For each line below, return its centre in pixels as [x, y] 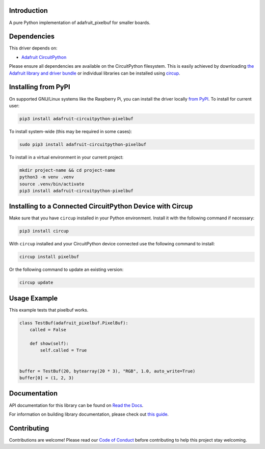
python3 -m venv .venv [47, 177]
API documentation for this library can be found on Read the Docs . [76, 405]
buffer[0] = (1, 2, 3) [47, 378]
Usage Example [33, 298]
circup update [36, 283]
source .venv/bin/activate [52, 184]
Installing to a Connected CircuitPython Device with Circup [101, 206]
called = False [48, 330]
